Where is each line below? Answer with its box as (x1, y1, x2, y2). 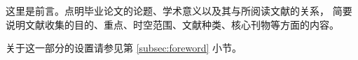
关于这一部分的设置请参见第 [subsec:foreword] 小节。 (6, 40, 242, 55)
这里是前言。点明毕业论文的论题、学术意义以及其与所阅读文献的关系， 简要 (6, 3, 352, 17)
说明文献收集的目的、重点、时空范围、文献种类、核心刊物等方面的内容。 (6, 17, 339, 31)
